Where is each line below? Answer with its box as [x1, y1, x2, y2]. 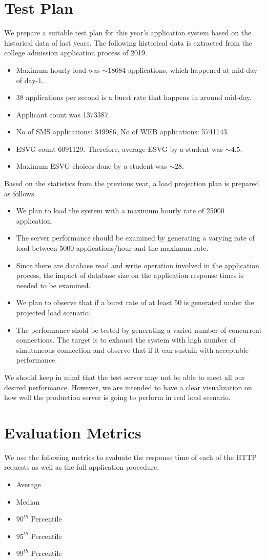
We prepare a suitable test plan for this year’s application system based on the [4, 27, 252, 38]
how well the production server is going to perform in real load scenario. [4, 392, 231, 403]
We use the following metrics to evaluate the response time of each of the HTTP [4, 451, 257, 462]
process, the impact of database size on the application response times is [16, 270, 244, 281]
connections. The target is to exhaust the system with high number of [16, 334, 236, 345]
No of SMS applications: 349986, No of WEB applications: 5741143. [16, 126, 229, 137]
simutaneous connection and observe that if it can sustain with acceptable [16, 344, 249, 355]
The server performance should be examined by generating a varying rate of [16, 232, 255, 243]
